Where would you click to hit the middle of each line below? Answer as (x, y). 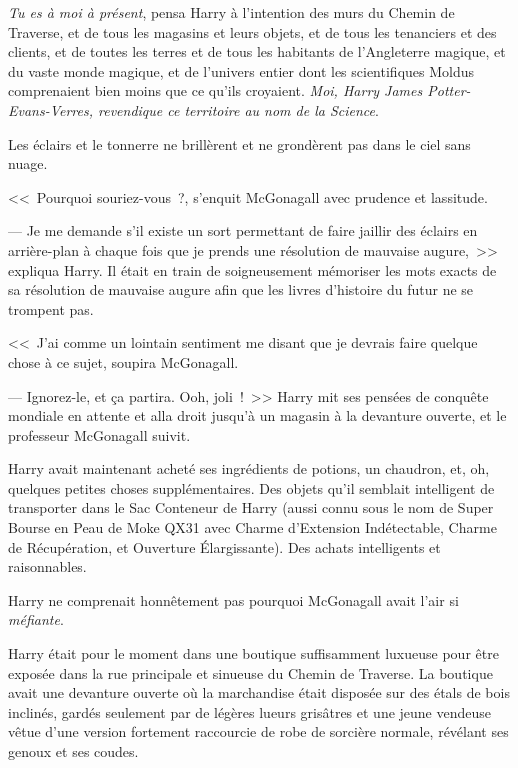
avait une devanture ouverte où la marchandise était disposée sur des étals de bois (259, 692)
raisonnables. (47, 566)
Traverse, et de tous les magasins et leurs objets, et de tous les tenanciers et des (252, 31)
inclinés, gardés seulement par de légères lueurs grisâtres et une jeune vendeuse (250, 711)
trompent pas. (51, 308)
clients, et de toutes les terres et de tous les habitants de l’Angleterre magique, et (257, 51)
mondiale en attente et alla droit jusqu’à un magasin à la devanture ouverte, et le (257, 415)
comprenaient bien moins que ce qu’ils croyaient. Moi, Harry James (215, 90)
